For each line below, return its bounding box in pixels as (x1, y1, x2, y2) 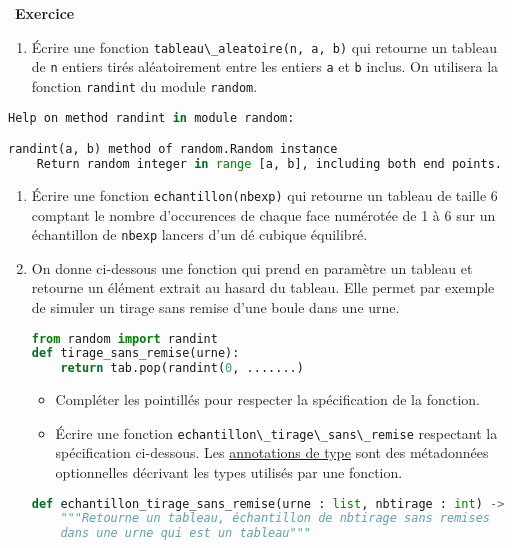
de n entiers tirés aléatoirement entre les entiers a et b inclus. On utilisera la (31, 56, 499, 77)
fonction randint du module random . (31, 75, 258, 96)
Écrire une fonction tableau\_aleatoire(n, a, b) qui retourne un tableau (31, 36, 497, 57)
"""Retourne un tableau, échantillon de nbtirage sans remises (60, 511, 490, 526)
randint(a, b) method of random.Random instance (8, 142, 338, 157)
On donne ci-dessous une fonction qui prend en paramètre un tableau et (31, 257, 473, 278)
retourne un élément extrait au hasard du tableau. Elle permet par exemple (31, 277, 495, 298)
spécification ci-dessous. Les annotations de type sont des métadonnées (55, 442, 489, 463)
